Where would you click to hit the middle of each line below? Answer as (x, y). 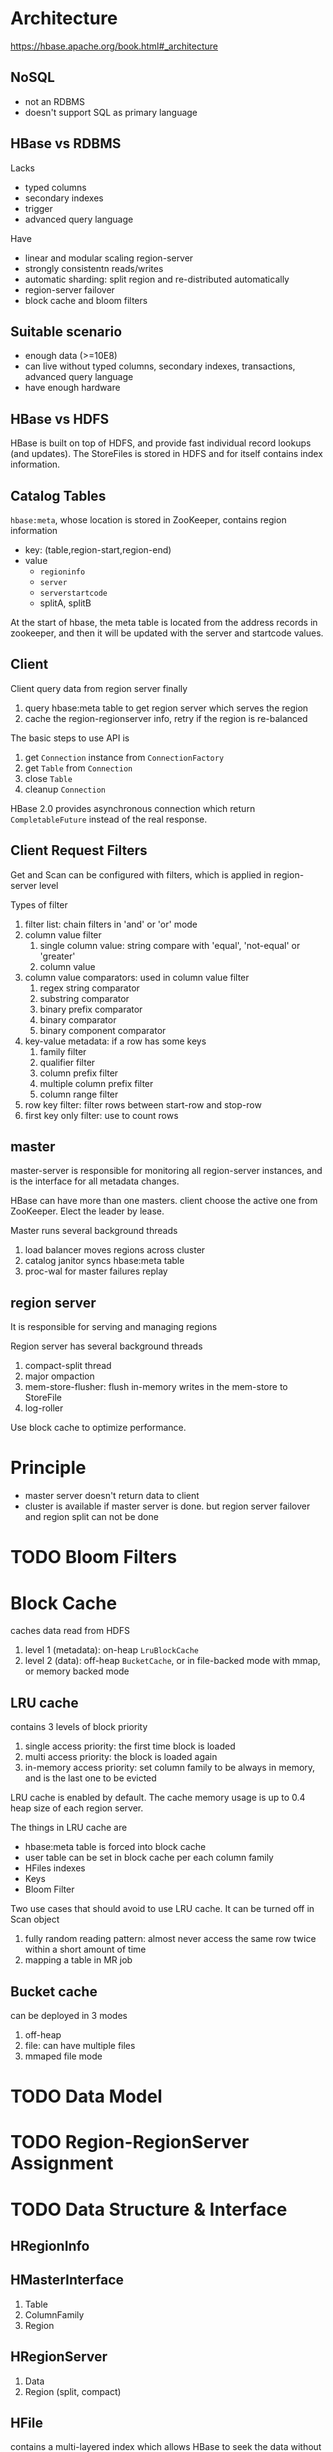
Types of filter (39, 904)
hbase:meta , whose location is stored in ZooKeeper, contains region (148, 520)
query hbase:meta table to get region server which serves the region (166, 708)
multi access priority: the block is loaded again (121, 1757)
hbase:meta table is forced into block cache (115, 1847)
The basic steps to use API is (70, 738)
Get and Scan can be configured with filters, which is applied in (141, 874)
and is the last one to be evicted (90, 1778)
